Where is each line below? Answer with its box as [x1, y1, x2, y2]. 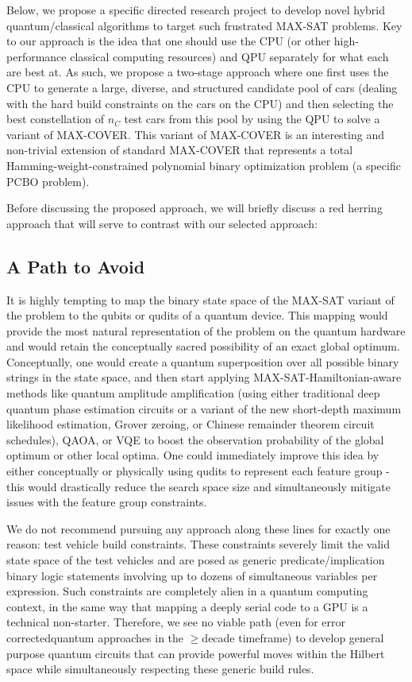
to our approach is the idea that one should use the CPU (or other [6, 33, 331, 49]
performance [6, 48, 67, 64]
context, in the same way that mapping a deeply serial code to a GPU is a [6, 598, 368, 614]
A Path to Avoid [6, 254, 145, 278]
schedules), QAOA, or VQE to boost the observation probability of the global [6, 431, 384, 448]
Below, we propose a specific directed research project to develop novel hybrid [6, 2, 386, 17]
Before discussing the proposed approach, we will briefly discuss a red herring [6, 200, 383, 216]
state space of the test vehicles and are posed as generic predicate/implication [6, 552, 385, 568]
